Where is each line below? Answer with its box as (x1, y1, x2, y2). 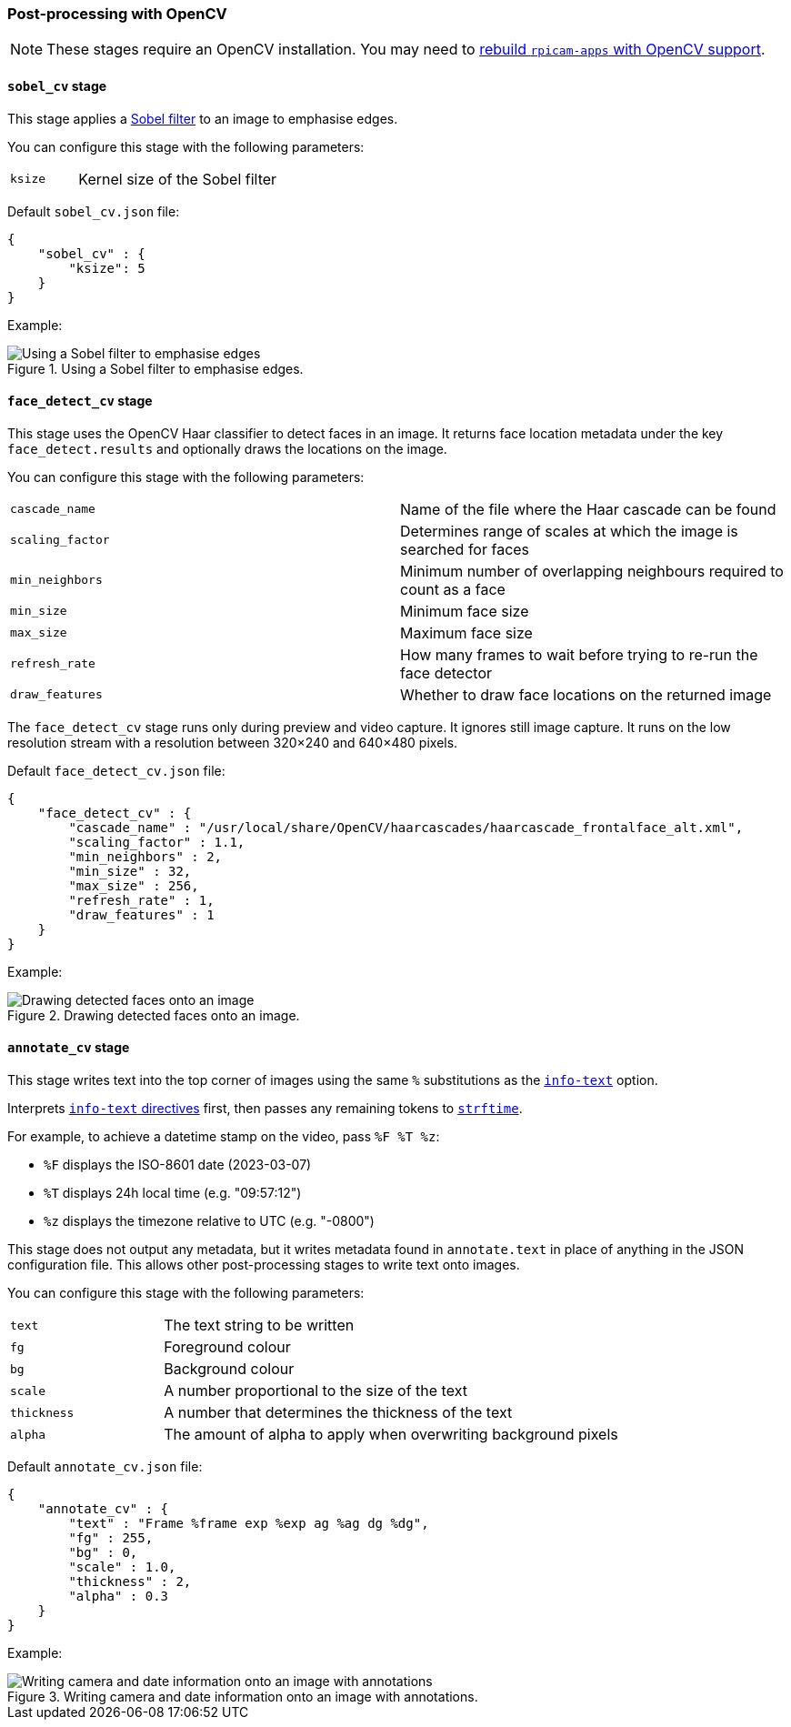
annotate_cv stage (7, 1039, 130, 1056)
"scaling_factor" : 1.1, (68, 834, 245, 849)
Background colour (164, 1360, 295, 1379)
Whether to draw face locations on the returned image (400, 685, 772, 704)
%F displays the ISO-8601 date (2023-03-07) (44, 1157, 312, 1173)
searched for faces (400, 539, 530, 558)
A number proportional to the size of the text (164, 1381, 467, 1401)
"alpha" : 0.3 (68, 1589, 169, 1604)
